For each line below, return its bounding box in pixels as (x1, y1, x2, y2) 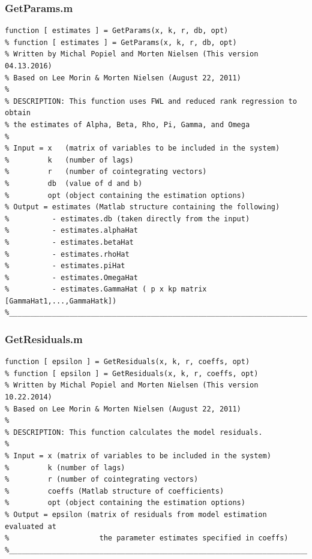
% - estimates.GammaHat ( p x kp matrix (5, 285, 207, 294)
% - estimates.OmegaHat (5, 273, 138, 282)
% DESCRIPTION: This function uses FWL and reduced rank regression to (5, 97, 297, 106)
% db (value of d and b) (5, 179, 143, 188)
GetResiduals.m (5, 331, 83, 346)
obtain (5, 109, 31, 118)
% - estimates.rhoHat (5, 250, 130, 259)
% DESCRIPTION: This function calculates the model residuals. (5, 428, 263, 437)
